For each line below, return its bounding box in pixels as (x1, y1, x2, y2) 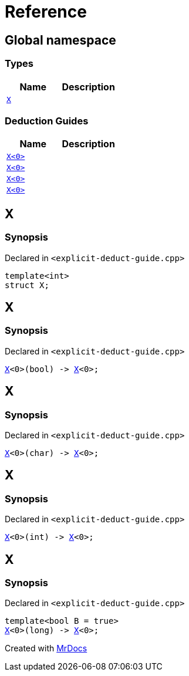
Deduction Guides (5, 114, 89, 127)
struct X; (5, 280, 49, 290)
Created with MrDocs (5, 643, 87, 654)
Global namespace (5, 32, 116, 48)
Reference (5, 2, 87, 22)
